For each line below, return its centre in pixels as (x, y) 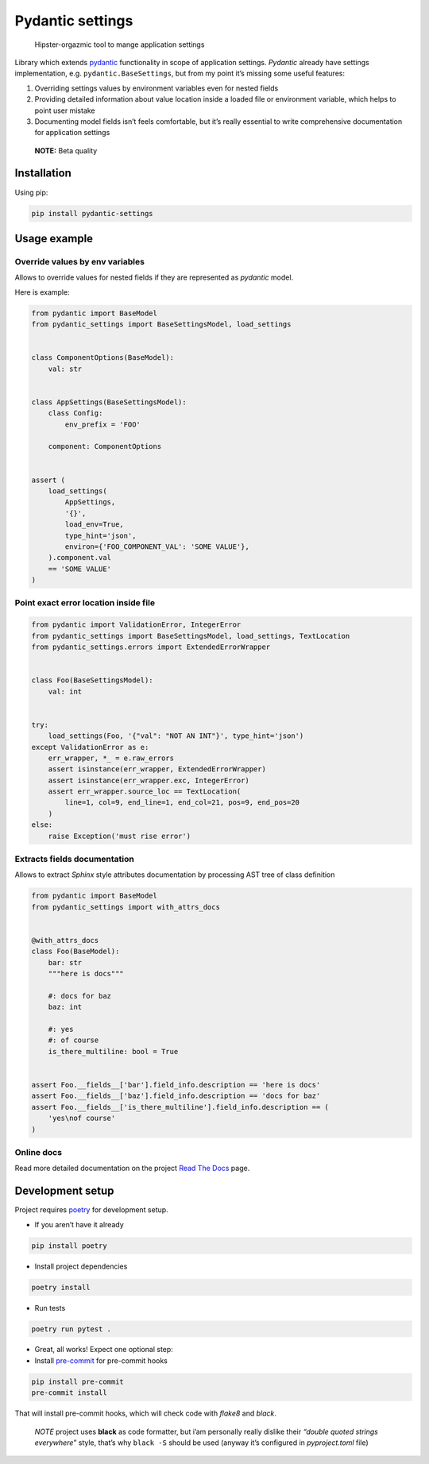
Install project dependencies (81, 1266)
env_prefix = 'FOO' (102, 424)
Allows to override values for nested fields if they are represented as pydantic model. (154, 277)
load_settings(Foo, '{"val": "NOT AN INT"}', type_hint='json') (176, 736)
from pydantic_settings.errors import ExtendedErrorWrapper (151, 647)
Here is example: (43, 292)
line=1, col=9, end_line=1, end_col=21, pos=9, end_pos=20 (182, 803)
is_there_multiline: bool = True (113, 1051)
